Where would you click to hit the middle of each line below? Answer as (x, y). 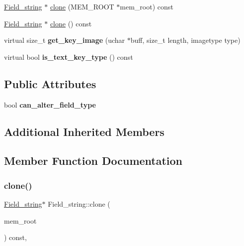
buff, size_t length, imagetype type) (185, 40)
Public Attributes (50, 83)
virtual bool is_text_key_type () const (69, 57)
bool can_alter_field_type (50, 104)
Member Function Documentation (93, 161)
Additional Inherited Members (84, 131)
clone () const (71, 23)
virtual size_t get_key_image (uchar (65, 40)
